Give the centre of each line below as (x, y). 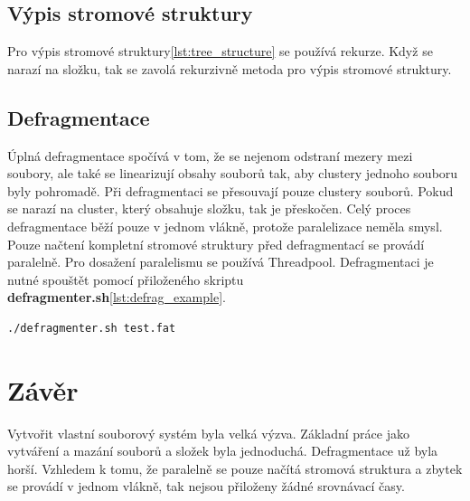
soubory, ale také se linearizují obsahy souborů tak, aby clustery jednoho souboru (233, 173)
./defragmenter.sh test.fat (92, 328)
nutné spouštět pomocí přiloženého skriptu (126, 279)
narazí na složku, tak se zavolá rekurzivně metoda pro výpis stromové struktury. (230, 68)
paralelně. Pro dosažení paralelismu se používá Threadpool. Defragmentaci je (221, 262)
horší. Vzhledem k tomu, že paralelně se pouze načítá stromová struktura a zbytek (235, 468)
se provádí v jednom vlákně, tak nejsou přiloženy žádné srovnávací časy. (206, 486)
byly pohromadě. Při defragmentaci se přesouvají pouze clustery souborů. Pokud (230, 190)
